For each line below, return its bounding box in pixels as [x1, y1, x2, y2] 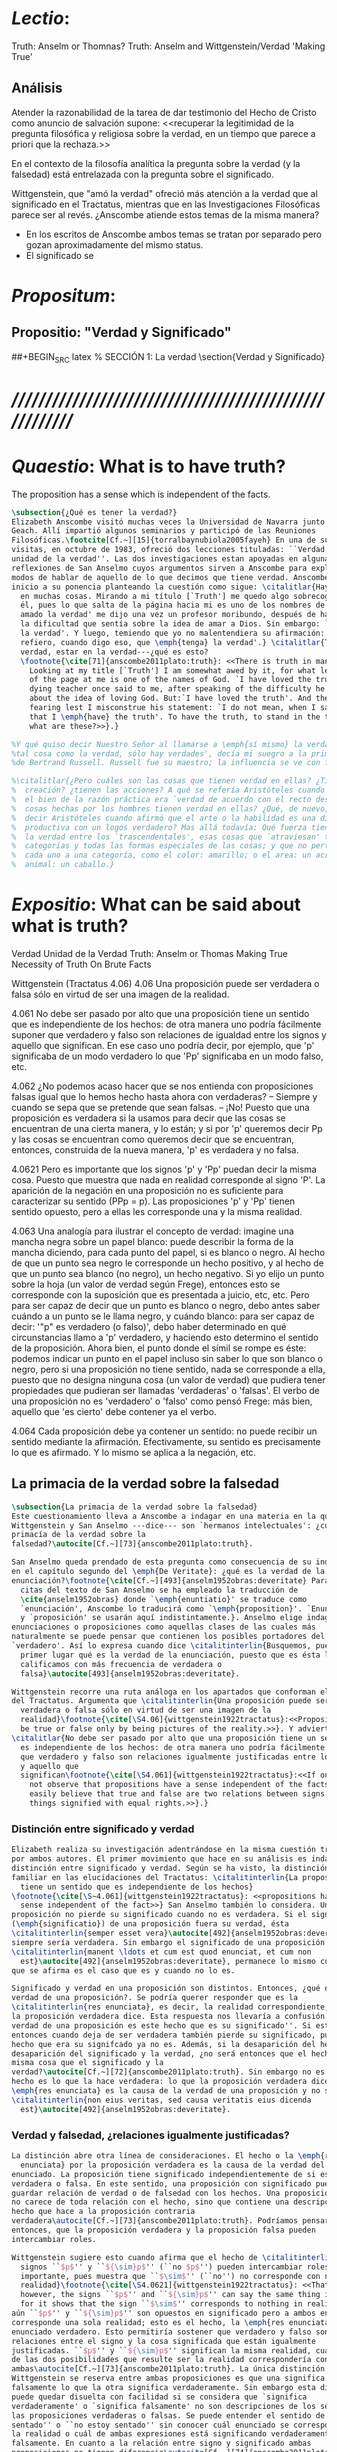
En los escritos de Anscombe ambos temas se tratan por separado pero [25, 228, 323, 240]
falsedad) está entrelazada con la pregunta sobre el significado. [11, 168, 274, 180]
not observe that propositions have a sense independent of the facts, [29, 1780, 334, 1790]
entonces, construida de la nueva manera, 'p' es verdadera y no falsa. [11, 1143, 299, 1156]
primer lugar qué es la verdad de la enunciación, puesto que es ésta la [20, 1650, 334, 1660]
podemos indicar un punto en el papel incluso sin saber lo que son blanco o [11, 1352, 324, 1364]
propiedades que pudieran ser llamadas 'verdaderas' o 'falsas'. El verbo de [11, 1384, 321, 1396]
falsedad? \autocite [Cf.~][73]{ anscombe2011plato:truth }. [11, 1539, 254, 1549]
